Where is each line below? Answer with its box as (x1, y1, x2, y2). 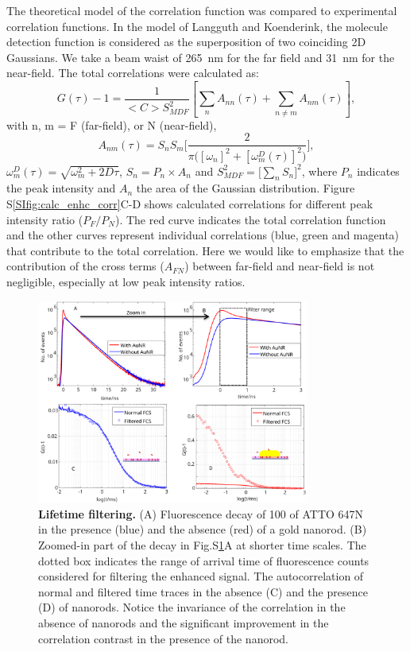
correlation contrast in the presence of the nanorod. (38, 630, 288, 646)
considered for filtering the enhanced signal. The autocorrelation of (38, 568, 364, 584)
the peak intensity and (6, 180, 116, 196)
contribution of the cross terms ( (6, 258, 164, 274)
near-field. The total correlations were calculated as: (6, 64, 260, 81)
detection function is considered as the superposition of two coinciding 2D (6, 33, 366, 50)
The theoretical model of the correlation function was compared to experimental (6, 2, 397, 18)
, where (301, 162, 338, 179)
